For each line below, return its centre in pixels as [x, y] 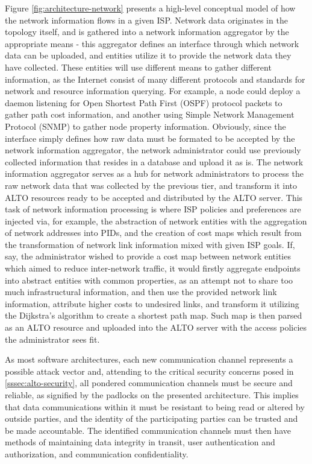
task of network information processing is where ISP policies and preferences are [153, 209]
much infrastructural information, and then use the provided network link [141, 292]
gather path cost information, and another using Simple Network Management [150, 114]
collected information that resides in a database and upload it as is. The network [154, 161]
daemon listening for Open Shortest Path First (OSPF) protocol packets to [144, 102]
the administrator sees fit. [52, 339]
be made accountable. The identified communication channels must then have [148, 430]
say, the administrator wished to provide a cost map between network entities [148, 256]
